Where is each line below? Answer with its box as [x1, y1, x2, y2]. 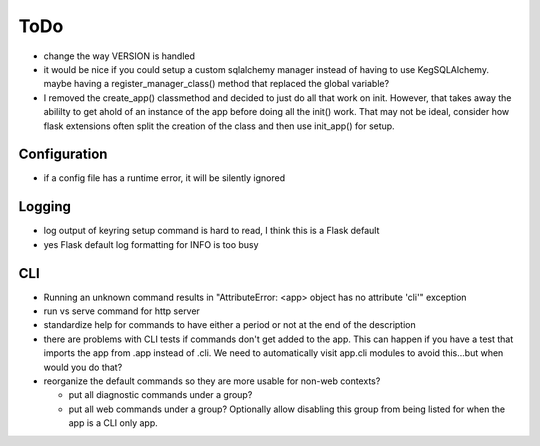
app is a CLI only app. [68, 417, 159, 429]
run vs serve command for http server [43, 305, 200, 317]
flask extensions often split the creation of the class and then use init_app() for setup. [43, 120, 395, 132]
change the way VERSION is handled [43, 50, 195, 62]
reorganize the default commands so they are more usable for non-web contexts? [43, 375, 381, 387]
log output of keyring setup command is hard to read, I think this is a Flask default [43, 225, 380, 237]
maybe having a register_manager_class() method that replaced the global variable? [43, 78, 390, 90]
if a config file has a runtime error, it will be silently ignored [43, 172, 286, 184]
